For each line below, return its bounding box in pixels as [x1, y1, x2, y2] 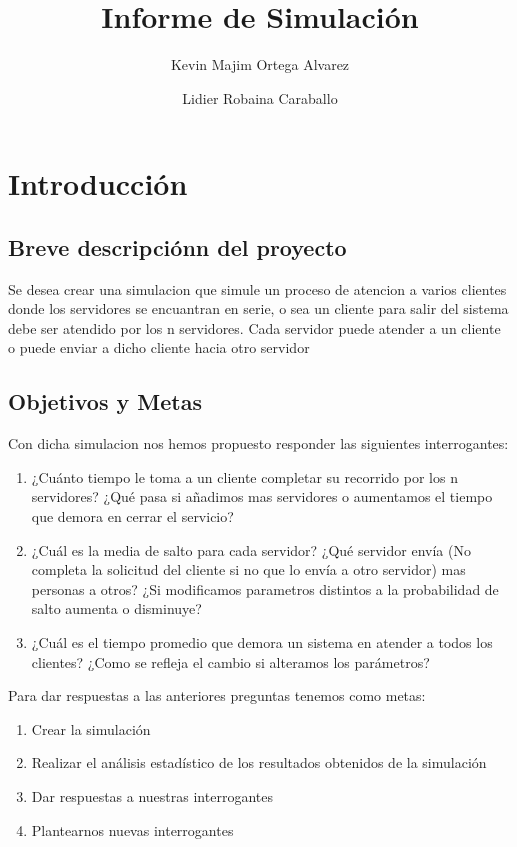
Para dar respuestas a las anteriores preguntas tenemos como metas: [8, 685, 426, 706]
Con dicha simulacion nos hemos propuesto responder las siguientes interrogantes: [8, 433, 509, 454]
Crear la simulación [31, 718, 151, 739]
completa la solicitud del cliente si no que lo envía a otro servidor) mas [31, 559, 466, 580]
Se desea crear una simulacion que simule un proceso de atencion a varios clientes [8, 278, 507, 299]
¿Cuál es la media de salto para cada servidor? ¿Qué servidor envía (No [31, 539, 471, 560]
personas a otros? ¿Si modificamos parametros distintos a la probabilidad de [31, 578, 499, 599]
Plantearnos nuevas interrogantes [31, 819, 234, 840]
